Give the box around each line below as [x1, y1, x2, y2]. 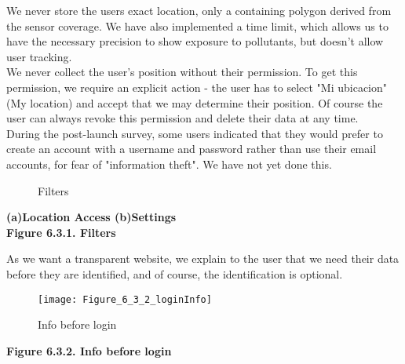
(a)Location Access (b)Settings [6, 209, 177, 225]
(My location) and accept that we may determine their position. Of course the [6, 94, 383, 111]
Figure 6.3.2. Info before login [6, 342, 172, 359]
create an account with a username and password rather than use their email [6, 140, 377, 157]
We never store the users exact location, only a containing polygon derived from [6, 2, 392, 18]
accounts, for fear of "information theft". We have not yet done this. [6, 155, 332, 172]
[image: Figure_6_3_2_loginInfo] [38, 293, 212, 305]
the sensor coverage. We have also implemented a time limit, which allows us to [6, 17, 389, 34]
